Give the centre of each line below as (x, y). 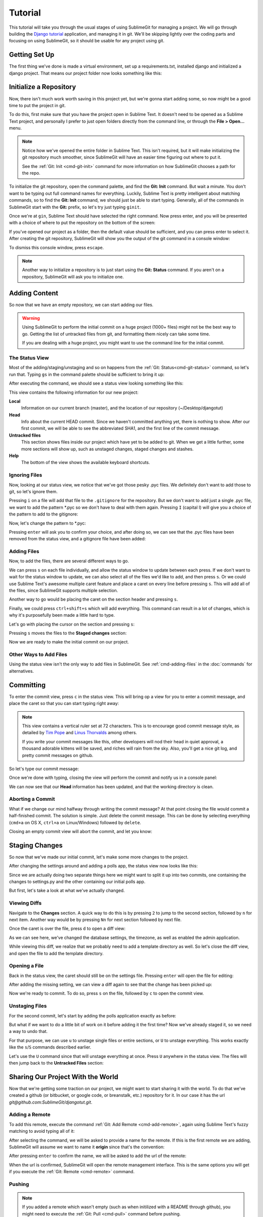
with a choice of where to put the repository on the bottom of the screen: (82, 223)
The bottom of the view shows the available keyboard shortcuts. (86, 462)
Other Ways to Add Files (38, 655)
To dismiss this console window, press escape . (56, 247)
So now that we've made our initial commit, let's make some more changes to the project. (99, 857)
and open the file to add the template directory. (56, 953)
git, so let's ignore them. (33, 491)
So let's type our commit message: (44, 769)
